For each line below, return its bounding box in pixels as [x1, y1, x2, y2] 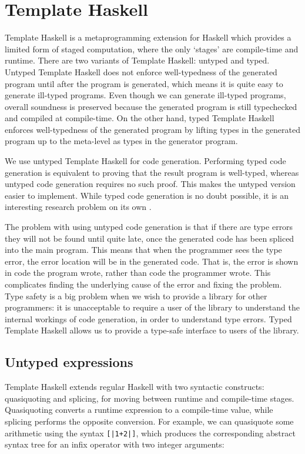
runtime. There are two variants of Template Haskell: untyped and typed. [5, 54, 270, 66]
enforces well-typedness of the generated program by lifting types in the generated [5, 123, 300, 135]
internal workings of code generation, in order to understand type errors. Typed [5, 312, 292, 325]
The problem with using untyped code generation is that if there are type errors [5, 221, 293, 233]
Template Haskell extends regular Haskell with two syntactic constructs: [5, 380, 264, 393]
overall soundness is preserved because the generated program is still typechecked [5, 100, 297, 112]
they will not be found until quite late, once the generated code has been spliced [5, 232, 294, 244]
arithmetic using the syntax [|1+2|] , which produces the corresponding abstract [5, 426, 296, 439]
